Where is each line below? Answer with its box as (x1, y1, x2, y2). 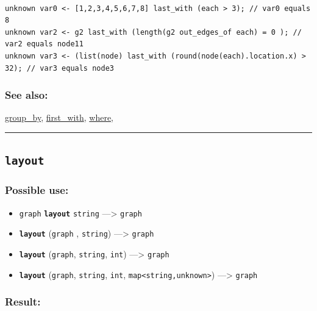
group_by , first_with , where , (5, 111, 113, 124)
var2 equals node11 (5, 40, 84, 49)
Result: (5, 294, 41, 309)
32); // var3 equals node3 (5, 63, 114, 73)
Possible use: (5, 182, 69, 198)
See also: (5, 87, 48, 102)
